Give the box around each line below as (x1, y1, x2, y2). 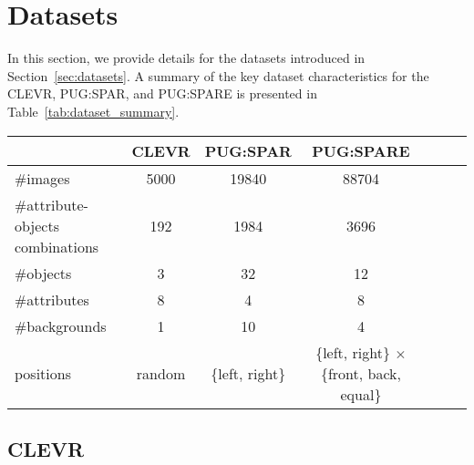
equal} (340, 383, 382, 405)
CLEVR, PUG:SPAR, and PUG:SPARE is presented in (7, 84, 317, 103)
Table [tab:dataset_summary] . (7, 101, 180, 120)
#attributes (15, 288, 89, 310)
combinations (15, 235, 99, 257)
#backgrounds (15, 315, 107, 336)
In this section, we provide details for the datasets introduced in (7, 48, 366, 67)
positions (15, 362, 71, 384)
